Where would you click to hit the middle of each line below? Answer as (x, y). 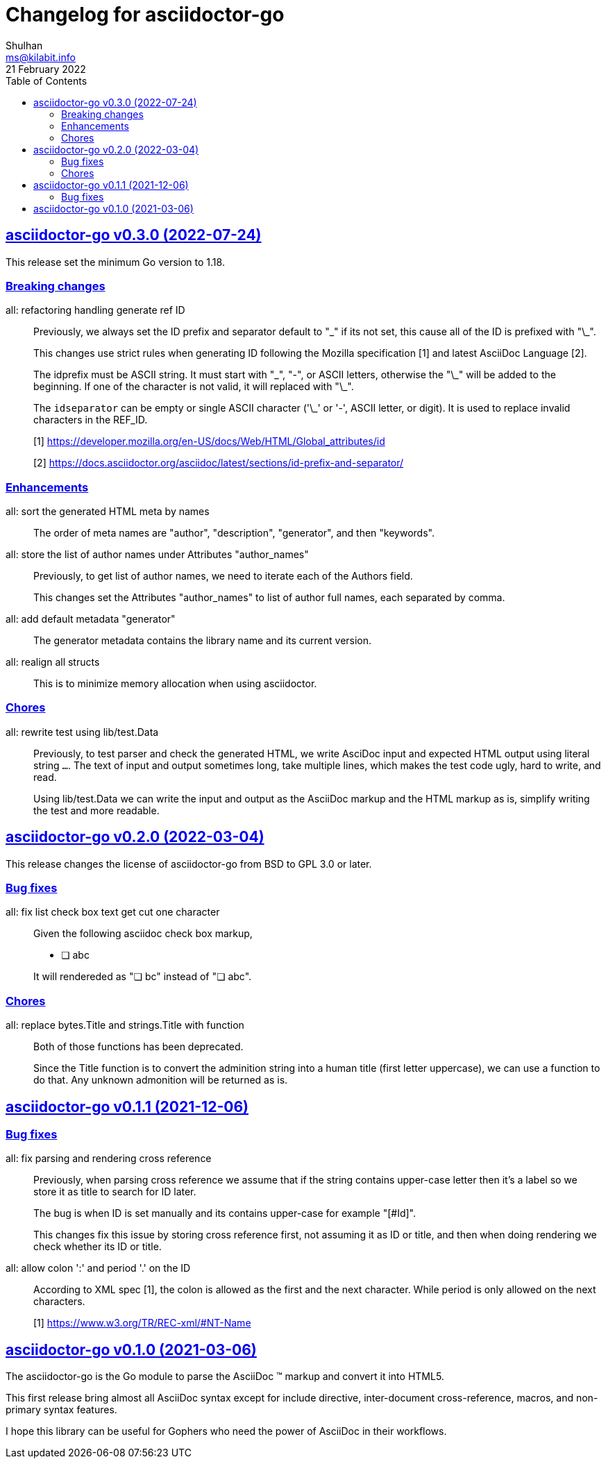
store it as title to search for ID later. (115, 1192)
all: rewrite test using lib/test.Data (82, 732)
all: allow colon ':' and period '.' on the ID (98, 1268)
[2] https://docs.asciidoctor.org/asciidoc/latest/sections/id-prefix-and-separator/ (219, 463)
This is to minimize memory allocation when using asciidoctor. (175, 684)
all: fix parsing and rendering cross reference (109, 1159)
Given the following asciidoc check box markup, (143, 934)
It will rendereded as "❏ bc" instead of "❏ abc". (143, 977)
